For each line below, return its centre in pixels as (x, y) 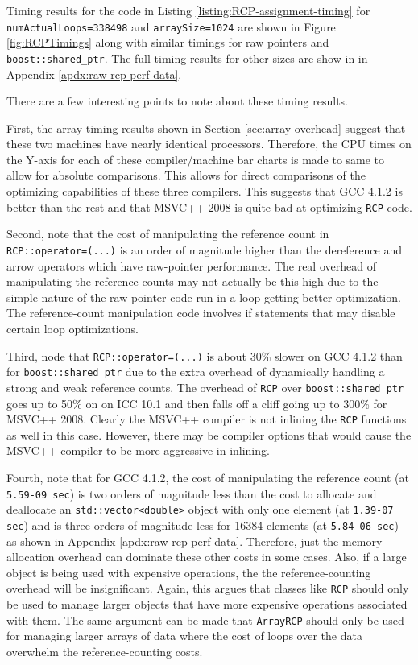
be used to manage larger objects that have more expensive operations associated (207, 603)
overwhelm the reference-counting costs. (105, 651)
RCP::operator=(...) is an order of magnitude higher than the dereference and (204, 249)
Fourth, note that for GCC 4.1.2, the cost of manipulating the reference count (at (208, 477)
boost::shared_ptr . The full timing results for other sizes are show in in (187, 58)
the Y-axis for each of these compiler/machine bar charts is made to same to (196, 159)
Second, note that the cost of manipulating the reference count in (168, 234)
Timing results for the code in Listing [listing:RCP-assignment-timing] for (188, 10)
